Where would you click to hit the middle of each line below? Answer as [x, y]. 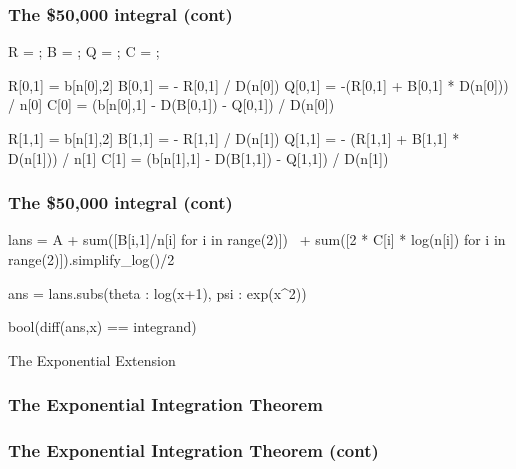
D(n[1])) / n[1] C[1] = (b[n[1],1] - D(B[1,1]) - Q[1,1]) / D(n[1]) [198, 157]
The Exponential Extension [92, 359]
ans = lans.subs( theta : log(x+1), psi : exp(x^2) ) [157, 292]
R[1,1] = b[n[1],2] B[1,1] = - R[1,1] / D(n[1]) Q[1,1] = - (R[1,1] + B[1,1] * [234, 138]
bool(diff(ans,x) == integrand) [102, 326]
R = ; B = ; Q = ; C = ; [84, 51]
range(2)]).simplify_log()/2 [91, 259]
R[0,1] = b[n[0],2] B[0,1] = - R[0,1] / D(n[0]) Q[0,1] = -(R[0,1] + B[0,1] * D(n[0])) [258, 84]
